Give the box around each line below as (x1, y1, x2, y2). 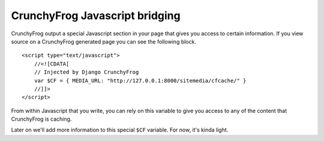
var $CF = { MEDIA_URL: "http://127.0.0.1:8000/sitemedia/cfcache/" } (34, 77, 247, 84)
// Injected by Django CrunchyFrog (34, 69, 139, 76)
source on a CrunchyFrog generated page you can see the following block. (11, 38, 196, 45)
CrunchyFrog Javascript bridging (11, 9, 181, 22)
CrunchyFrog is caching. (11, 115, 72, 122)
